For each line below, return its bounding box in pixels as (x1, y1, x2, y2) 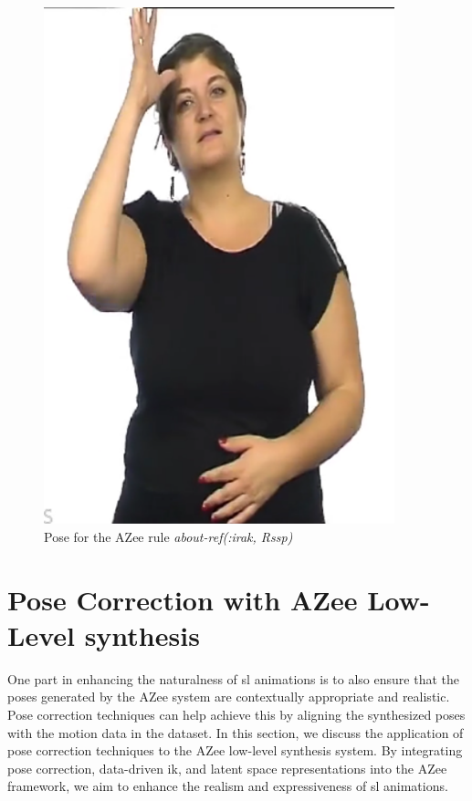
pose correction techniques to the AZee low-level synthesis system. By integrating (7, 741, 463, 760)
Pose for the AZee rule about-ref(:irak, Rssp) (44, 526, 293, 546)
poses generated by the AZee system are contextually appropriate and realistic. (7, 687, 450, 706)
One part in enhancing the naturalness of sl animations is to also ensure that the (7, 669, 459, 688)
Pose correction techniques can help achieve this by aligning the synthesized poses (7, 705, 466, 724)
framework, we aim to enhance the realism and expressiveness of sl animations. (7, 776, 448, 796)
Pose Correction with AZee (7, 580, 358, 618)
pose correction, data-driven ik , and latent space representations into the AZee (7, 758, 447, 777)
